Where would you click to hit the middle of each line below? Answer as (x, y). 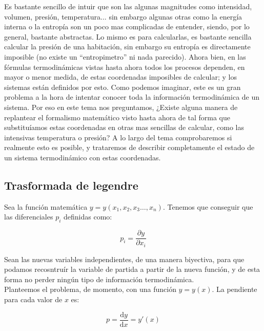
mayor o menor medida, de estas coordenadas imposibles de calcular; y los (121, 77)
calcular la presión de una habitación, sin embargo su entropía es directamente (127, 47)
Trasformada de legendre (71, 185)
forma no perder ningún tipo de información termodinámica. (99, 279)
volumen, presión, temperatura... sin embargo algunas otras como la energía (123, 16)
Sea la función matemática (46, 206)
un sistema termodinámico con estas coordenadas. (83, 157)
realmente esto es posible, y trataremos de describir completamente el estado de (129, 147)
